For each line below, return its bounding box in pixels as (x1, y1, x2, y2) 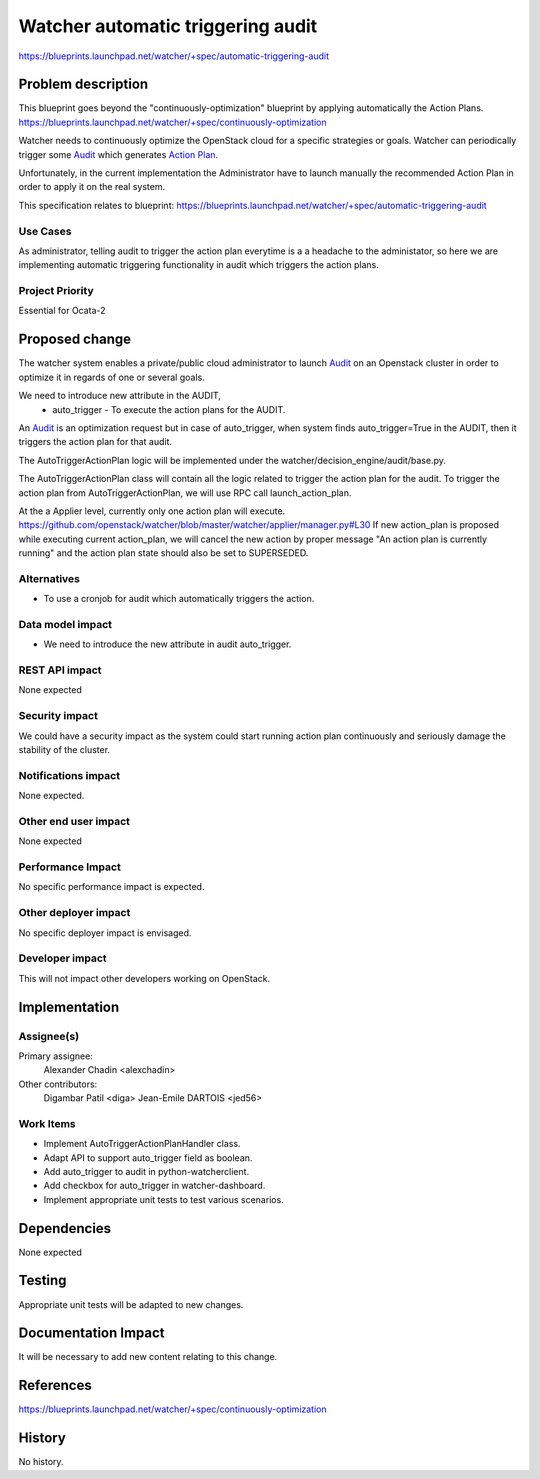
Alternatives (18, 571, 80, 585)
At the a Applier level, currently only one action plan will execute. (18, 505, 286, 517)
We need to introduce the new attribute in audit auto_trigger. (43, 638, 292, 650)
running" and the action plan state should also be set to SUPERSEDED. (18, 547, 309, 559)
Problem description (18, 76, 149, 93)
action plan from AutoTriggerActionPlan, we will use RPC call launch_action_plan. (18, 486, 352, 499)
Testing (18, 1272, 67, 1289)
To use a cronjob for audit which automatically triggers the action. (43, 593, 315, 605)
